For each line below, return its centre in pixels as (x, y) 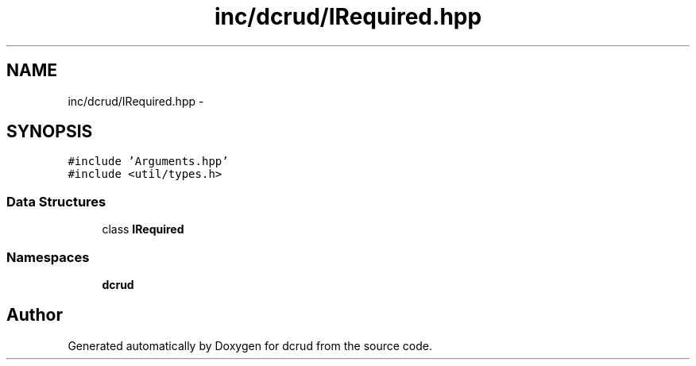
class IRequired (143, 229)
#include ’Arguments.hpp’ (148, 162)
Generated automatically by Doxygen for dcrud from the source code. (250, 345)
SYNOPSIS (50, 132)
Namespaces (48, 257)
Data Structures (56, 201)
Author (35, 315)
